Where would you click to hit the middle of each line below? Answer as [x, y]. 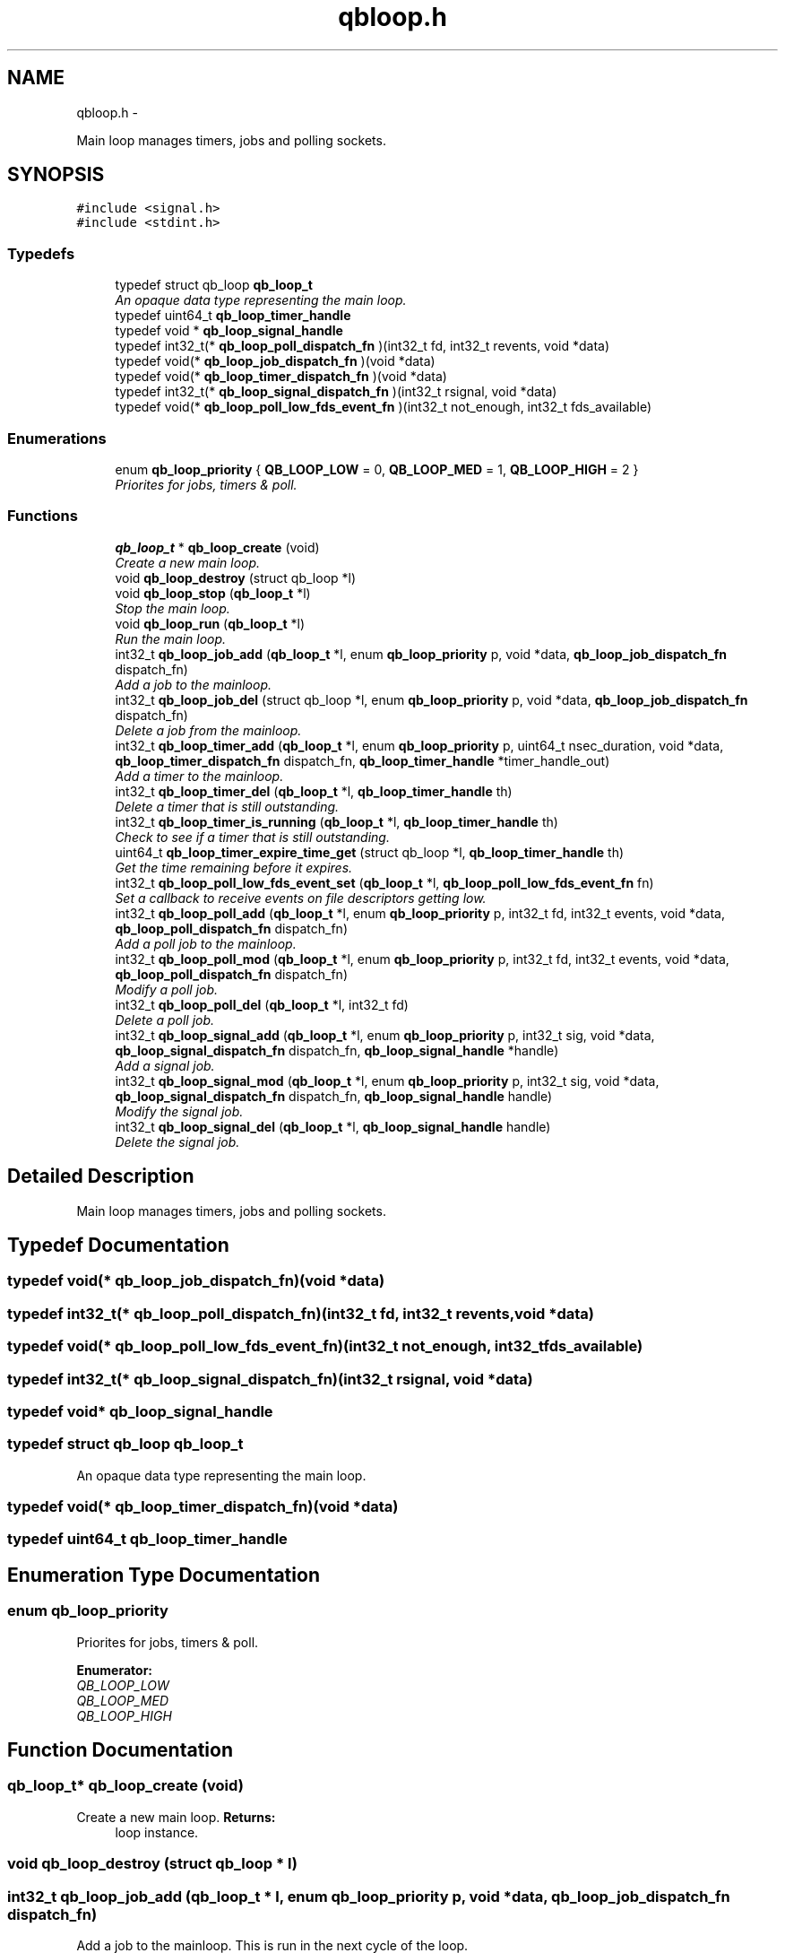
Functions [43, 516]
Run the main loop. [171, 638]
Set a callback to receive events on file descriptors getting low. [301, 898]
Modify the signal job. [179, 1111]
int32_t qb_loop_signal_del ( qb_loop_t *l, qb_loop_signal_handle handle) [333, 1126]
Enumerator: [115, 1670]
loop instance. [157, 1832]
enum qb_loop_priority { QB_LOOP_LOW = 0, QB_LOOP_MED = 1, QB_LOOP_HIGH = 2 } [377, 469]
